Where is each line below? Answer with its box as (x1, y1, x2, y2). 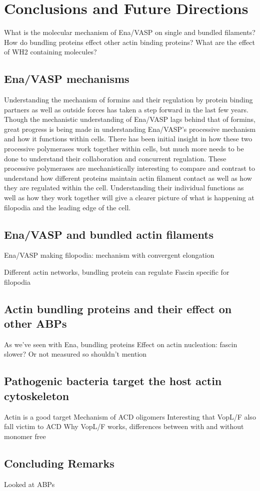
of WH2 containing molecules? (4, 46, 97, 57)
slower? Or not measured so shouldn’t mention (4, 349, 147, 359)
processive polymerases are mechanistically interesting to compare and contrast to (4, 163, 255, 173)
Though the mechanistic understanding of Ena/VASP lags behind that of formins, (4, 114, 255, 124)
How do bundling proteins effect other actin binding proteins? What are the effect (4, 36, 255, 47)
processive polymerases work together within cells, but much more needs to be (4, 143, 244, 154)
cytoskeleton (4, 388, 69, 403)
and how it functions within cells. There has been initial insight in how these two (4, 133, 252, 144)
